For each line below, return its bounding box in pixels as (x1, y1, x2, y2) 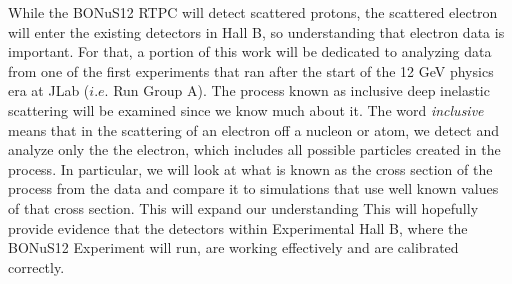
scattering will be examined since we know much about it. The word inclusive (8, 99, 484, 120)
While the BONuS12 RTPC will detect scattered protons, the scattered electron (8, 2, 498, 22)
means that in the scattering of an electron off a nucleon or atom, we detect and (8, 119, 499, 140)
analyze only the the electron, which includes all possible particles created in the (8, 139, 501, 160)
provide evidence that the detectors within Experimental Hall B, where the (8, 217, 468, 238)
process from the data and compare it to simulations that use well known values (8, 178, 499, 199)
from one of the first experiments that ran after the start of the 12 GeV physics (8, 60, 494, 81)
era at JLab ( (8, 80, 90, 101)
